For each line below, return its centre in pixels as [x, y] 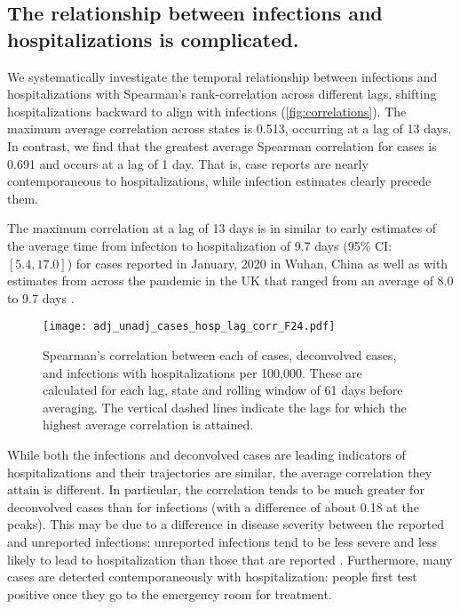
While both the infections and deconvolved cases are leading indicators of [206, 454]
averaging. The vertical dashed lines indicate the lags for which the [225, 407]
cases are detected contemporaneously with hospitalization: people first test [212, 577]
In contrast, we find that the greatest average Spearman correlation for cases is [222, 145]
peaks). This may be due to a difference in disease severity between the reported [226, 524]
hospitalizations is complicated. [153, 39]
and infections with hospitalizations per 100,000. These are [202, 372]
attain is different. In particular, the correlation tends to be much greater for [216, 489]
